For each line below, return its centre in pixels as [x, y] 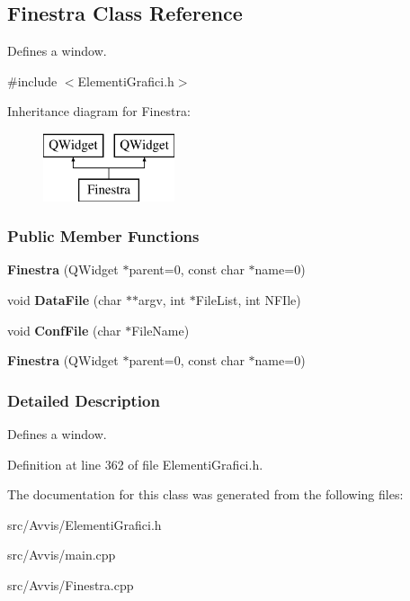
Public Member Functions [103, 236]
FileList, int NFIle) [248, 299]
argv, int [162, 299]
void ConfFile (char [64, 330]
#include [32, 81]
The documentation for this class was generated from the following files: [205, 494]
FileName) [160, 330]
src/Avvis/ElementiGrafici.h [85, 524]
